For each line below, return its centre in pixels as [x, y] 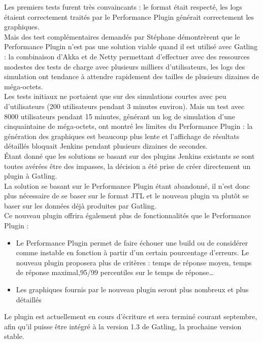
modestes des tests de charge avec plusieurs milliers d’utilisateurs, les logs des [125, 66]
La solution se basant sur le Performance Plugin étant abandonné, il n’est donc [127, 185]
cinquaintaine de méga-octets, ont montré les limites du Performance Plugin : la [128, 126]
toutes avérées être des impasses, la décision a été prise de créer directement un [127, 166]
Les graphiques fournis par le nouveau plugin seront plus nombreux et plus [132, 289]
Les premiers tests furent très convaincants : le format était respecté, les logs [123, 7]
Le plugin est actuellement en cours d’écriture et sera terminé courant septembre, [131, 316]
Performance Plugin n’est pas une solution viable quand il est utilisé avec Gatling [131, 46]
